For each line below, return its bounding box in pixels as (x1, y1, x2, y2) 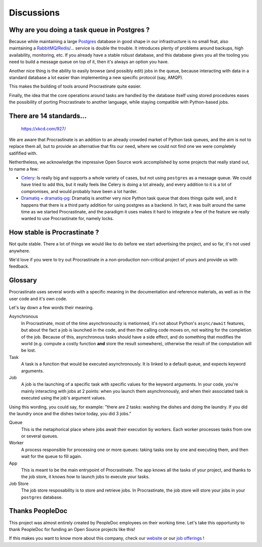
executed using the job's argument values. (21, 395, 106, 401)
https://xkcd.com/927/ (21, 126, 66, 131)
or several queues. (21, 433, 58, 439)
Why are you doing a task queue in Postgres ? (9, 26, 150, 34)
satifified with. (9, 150, 37, 156)
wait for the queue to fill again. (21, 453, 82, 459)
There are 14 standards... (9, 112, 87, 120)
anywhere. (9, 248, 30, 254)
